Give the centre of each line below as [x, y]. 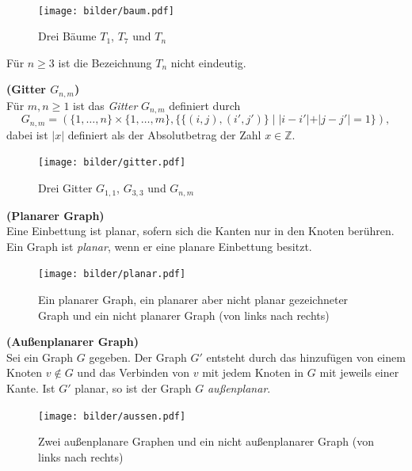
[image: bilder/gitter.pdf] [112, 163]
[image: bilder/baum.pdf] [106, 11]
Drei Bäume [67, 36]
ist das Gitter [105, 105]
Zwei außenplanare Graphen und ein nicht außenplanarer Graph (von [206, 441]
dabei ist [27, 134]
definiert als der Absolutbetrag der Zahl [164, 134]
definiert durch [205, 105]
